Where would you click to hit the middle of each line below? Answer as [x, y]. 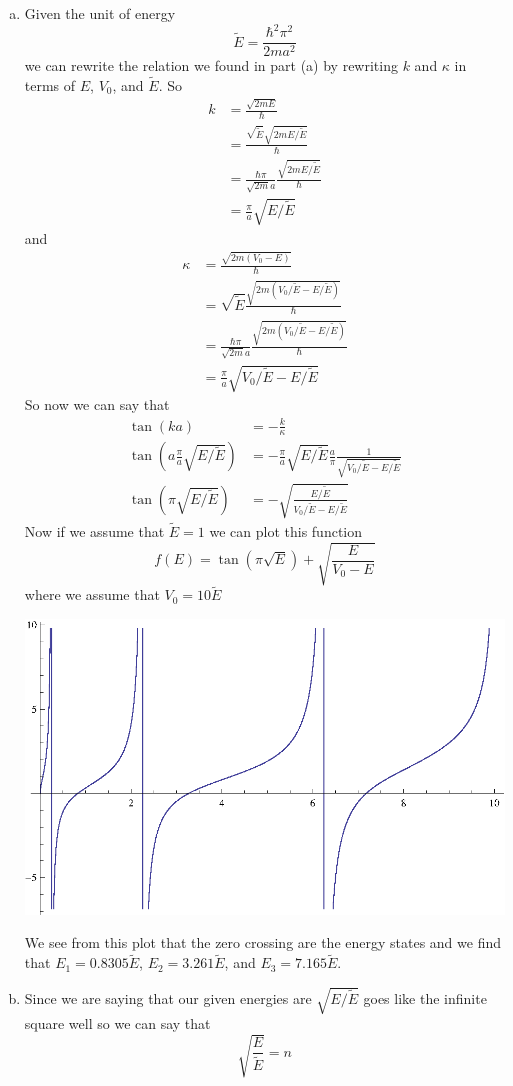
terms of [50, 84]
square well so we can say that [117, 1023]
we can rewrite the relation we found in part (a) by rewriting [211, 65]
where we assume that [92, 594]
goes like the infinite [425, 997]
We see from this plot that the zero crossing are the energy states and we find [263, 942]
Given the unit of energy [100, 13]
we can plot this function [286, 530]
